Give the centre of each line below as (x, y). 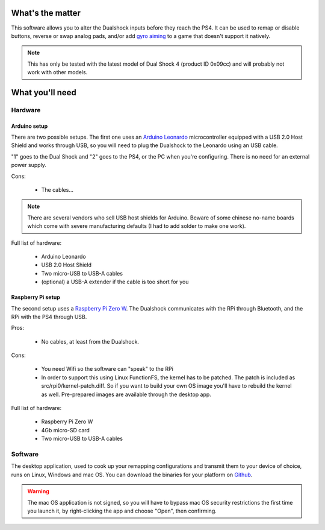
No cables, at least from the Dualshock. (90, 341)
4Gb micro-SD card (66, 430)
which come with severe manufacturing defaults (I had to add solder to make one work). (137, 226)
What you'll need (44, 93)
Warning (38, 491)
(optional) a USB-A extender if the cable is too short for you (115, 282)
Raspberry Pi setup (36, 297)
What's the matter (46, 13)
